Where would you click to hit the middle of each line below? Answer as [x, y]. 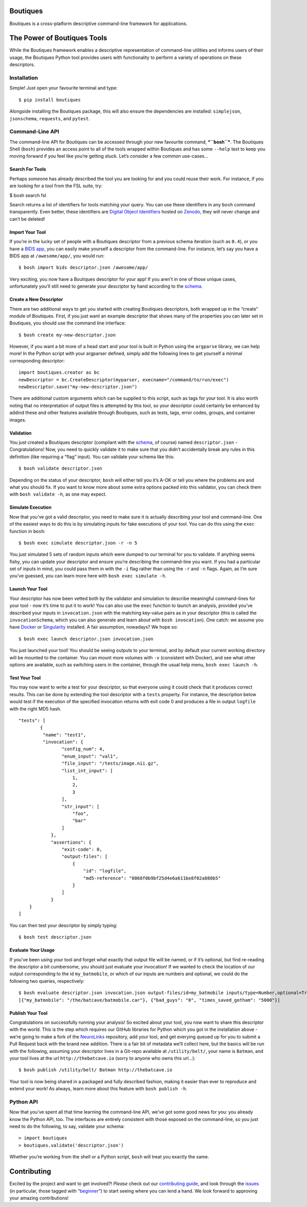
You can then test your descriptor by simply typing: [63, 925]
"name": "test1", [64, 735]
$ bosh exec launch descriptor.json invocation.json [86, 639]
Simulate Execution [30, 507]
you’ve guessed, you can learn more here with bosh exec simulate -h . [88, 576]
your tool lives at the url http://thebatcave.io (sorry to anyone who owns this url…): [102, 1058]
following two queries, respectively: [47, 981]
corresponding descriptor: [37, 360]
